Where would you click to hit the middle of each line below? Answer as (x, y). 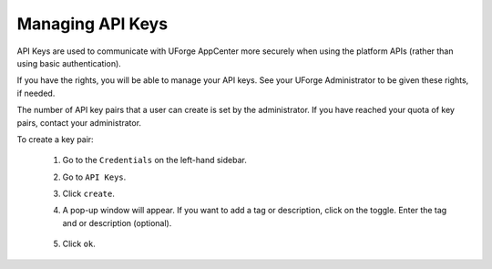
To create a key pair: (56, 139)
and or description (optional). (117, 222)
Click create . (89, 194)
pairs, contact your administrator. (79, 122)
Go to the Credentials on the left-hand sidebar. (155, 160)
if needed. (36, 93)
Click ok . (79, 244)
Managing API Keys (92, 24)
